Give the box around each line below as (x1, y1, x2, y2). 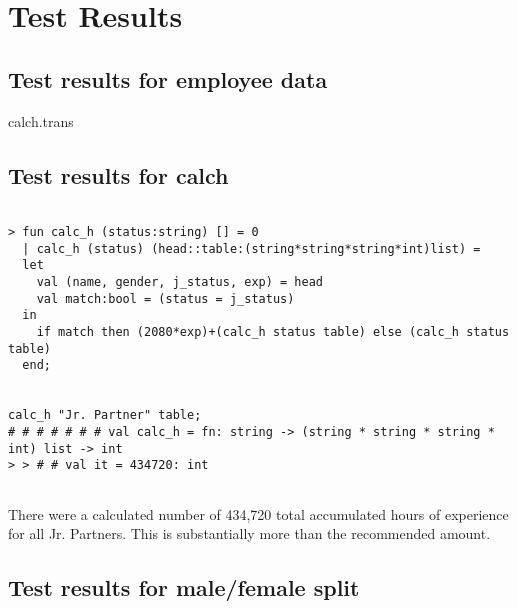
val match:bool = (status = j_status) (36, 291, 295, 306)
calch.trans (8, 110, 74, 131)
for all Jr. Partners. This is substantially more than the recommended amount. (8, 523, 491, 544)
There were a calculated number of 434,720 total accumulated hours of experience (8, 503, 509, 524)
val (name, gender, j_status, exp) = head (36, 275, 323, 289)
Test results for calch (8, 159, 229, 190)
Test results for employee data (8, 63, 328, 94)
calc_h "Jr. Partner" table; (8, 408, 202, 423)
